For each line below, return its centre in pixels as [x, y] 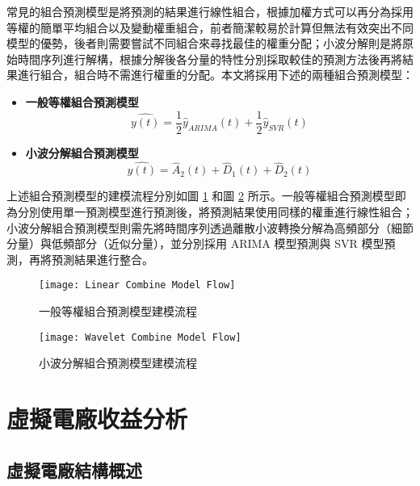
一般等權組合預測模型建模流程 [118, 311]
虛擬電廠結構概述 [74, 469]
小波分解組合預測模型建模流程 [118, 363]
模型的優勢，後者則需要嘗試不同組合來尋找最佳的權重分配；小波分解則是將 [204, 43]
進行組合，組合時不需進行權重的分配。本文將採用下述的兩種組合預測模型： [215, 75]
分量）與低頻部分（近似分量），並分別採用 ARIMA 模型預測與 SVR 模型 [195, 243]
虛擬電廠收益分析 [97, 419]
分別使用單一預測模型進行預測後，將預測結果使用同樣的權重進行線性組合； [215, 212]
